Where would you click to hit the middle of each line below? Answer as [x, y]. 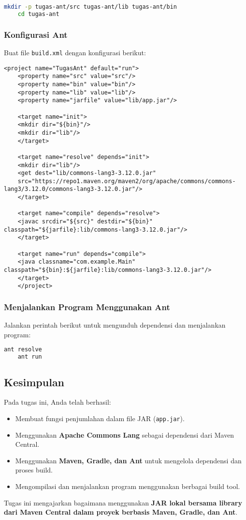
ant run [30, 357]
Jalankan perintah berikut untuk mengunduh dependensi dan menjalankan [115, 325]
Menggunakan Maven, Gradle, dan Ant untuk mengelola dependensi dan [128, 460]
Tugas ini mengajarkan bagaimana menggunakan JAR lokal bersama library [123, 502]
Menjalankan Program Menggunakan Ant [87, 307]
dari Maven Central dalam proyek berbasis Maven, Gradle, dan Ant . [121, 512]
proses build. [34, 470]
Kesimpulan [34, 382]
